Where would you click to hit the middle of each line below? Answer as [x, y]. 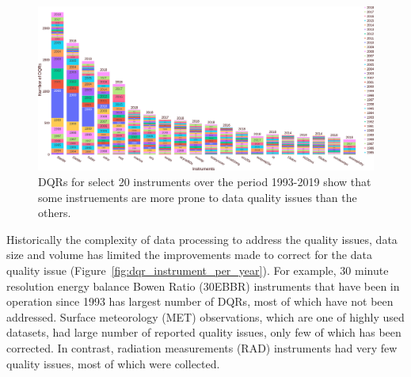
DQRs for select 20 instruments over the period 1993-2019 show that [205, 182]
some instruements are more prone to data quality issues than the [198, 197]
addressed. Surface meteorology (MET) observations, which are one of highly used [205, 316]
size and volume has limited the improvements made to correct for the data [189, 255]
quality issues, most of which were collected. [113, 363]
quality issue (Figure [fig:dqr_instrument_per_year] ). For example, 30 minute [198, 270]
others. [55, 213]
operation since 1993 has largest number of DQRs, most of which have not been [200, 301]
